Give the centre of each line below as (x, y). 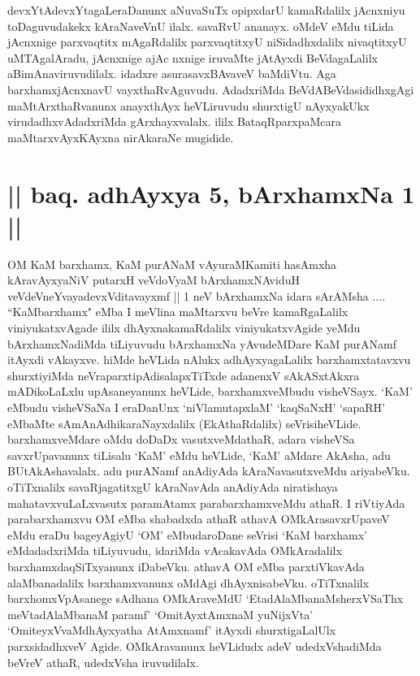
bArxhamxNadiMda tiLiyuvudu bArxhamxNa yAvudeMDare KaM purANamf (202, 343)
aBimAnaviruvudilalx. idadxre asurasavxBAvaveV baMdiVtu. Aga (172, 74)
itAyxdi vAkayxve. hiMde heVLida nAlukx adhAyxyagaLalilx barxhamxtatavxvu (209, 360)
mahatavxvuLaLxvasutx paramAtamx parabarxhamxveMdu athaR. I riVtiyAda (206, 503)
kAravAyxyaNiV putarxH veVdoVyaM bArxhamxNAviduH (154, 280)
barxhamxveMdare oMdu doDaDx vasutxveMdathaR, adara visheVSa (181, 439)
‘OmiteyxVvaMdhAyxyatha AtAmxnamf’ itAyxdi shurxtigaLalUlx (172, 630)
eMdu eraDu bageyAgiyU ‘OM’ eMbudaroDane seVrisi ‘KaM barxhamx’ (187, 534)
